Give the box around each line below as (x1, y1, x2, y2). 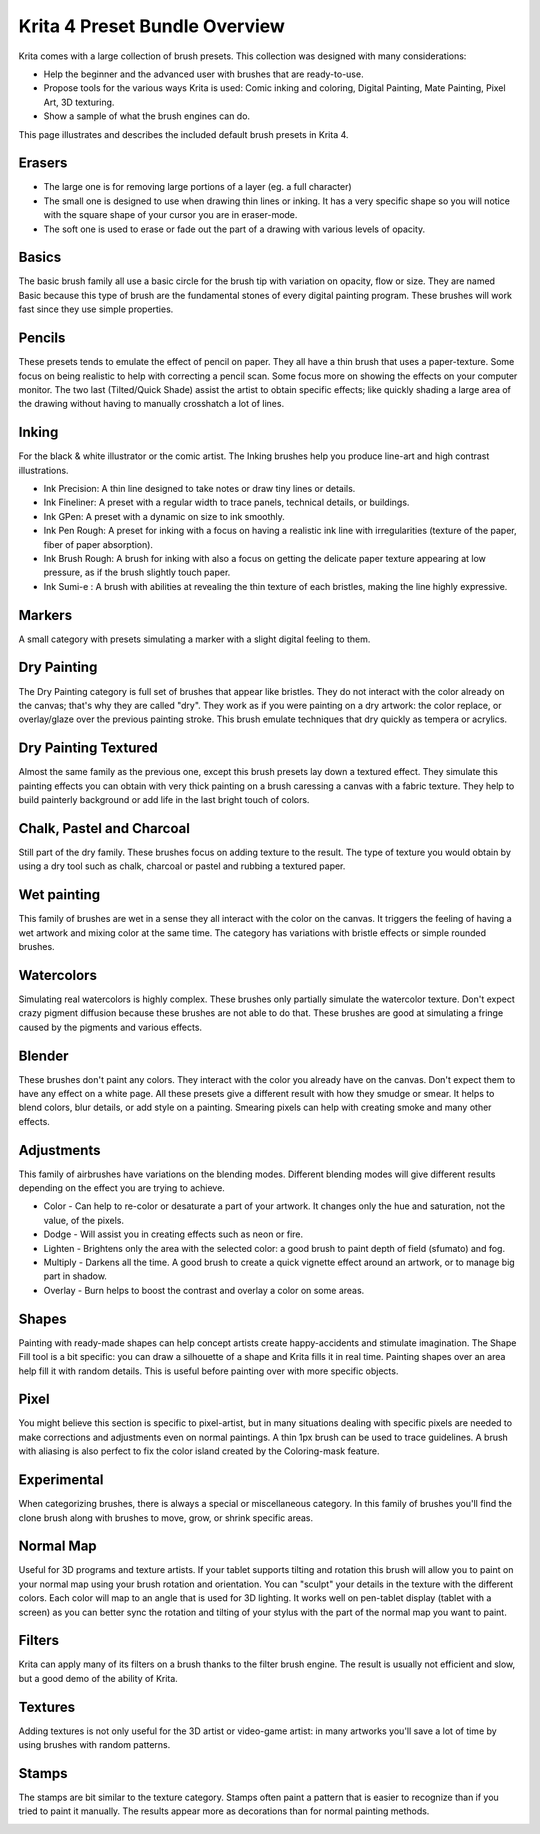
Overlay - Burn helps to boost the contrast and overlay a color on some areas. (43, 1284, 365, 1296)
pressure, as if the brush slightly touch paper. (43, 566, 231, 579)
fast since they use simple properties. (18, 303, 174, 315)
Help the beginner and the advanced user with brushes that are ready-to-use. (43, 68, 364, 80)
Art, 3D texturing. (43, 96, 115, 108)
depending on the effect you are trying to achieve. (18, 1182, 225, 1194)
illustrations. (18, 464, 69, 476)
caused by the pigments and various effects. (18, 1021, 203, 1033)
